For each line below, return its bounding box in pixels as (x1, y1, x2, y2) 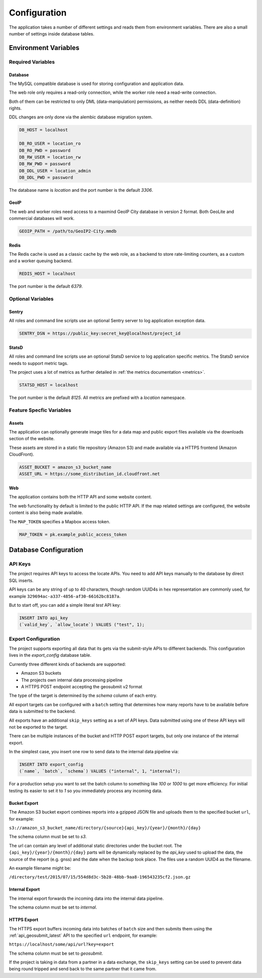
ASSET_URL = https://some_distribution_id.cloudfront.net (19, 471, 160, 477)
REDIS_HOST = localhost (19, 271, 76, 277)
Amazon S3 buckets (21, 670, 62, 676)
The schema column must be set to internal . (9, 904, 97, 910)
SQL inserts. (9, 578, 34, 583)
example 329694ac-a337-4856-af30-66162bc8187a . (9, 593, 121, 599)
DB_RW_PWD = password (19, 161, 71, 167)
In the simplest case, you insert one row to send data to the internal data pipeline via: (9, 749, 179, 755)
